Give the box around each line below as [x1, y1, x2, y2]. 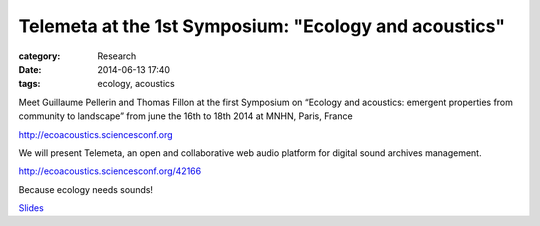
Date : [18, 63, 42, 75]
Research [97, 50, 137, 62]
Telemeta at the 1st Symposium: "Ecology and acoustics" [18, 15, 505, 37]
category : [18, 50, 61, 62]
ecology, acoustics [97, 78, 175, 90]
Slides [18, 202, 44, 214]
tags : [18, 78, 41, 90]
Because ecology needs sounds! [18, 183, 154, 195]
